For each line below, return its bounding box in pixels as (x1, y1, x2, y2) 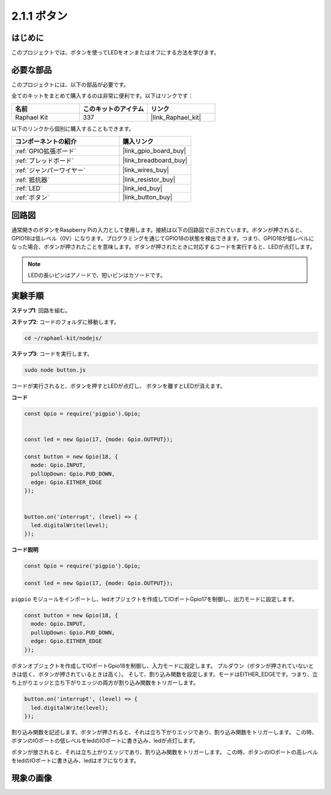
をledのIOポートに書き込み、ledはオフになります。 (11, 757, 140, 764)
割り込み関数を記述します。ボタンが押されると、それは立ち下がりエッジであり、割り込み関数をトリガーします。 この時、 (11, 729, 318, 736)
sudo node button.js (24, 367, 86, 374)
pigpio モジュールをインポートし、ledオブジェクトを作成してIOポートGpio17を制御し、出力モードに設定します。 (11, 596, 298, 603)
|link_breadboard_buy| (123, 156, 188, 165)
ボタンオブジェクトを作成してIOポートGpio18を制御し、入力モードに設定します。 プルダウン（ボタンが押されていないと (11, 662, 314, 669)
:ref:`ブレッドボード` (15, 156, 74, 165)
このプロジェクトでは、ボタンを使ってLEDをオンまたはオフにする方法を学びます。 (11, 49, 220, 56)
